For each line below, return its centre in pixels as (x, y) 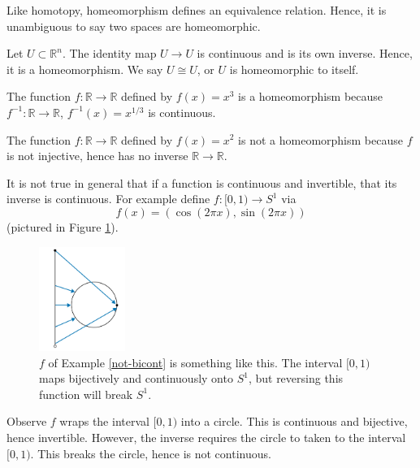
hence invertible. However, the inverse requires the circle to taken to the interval (206, 438)
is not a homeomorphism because (320, 139)
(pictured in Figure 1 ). (63, 226)
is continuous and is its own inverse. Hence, (305, 53)
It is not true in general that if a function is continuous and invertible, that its (202, 182)
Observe (27, 421)
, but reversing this (296, 378)
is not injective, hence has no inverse (97, 156)
